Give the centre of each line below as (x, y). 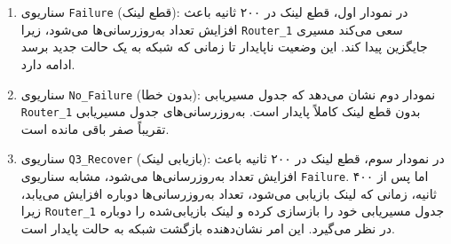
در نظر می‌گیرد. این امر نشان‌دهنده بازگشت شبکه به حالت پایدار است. (208, 228)
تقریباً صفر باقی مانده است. (95, 128)
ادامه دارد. (48, 63)
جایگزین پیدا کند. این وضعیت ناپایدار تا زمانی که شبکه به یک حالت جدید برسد (224, 47)
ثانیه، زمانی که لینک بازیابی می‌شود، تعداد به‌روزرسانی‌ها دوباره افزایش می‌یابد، (229, 193)
